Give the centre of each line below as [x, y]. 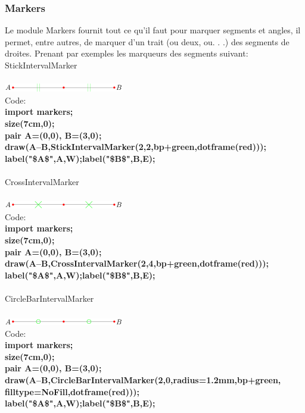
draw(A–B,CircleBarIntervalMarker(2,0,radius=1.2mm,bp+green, [143, 380]
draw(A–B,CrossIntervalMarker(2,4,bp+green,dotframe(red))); [137, 263]
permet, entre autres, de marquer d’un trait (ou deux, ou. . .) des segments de [147, 41]
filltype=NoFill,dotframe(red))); [72, 391]
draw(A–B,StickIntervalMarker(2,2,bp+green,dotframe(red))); [136, 147]
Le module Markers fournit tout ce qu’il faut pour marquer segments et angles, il [153, 30]
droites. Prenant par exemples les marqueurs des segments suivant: [127, 53]
